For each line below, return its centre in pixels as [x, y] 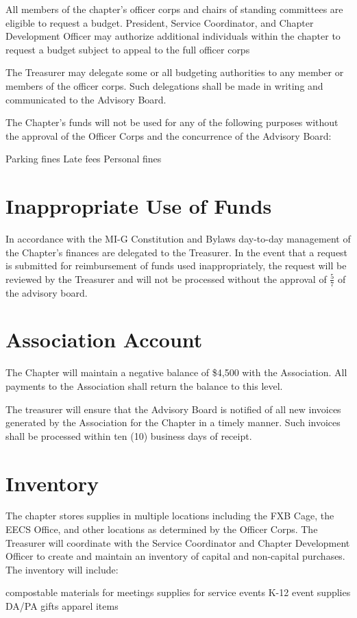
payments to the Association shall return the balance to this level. [144, 385]
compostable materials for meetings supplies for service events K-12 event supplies [178, 592]
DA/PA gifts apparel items [62, 606]
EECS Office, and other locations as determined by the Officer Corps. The [162, 529]
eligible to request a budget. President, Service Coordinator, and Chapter [160, 22]
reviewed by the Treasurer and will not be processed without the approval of [166, 279]
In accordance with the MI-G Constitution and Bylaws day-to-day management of [178, 239]
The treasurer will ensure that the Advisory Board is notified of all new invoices [173, 409]
